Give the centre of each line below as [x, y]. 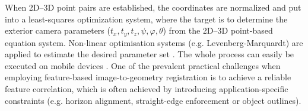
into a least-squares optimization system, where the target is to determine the [146, 19]
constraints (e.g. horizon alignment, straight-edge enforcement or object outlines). [153, 100]
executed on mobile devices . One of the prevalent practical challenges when [143, 65]
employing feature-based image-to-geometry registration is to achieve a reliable [148, 77]
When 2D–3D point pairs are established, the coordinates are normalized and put [153, 7]
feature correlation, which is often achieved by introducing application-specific [147, 89]
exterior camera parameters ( [58, 30]
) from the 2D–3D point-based [218, 30]
